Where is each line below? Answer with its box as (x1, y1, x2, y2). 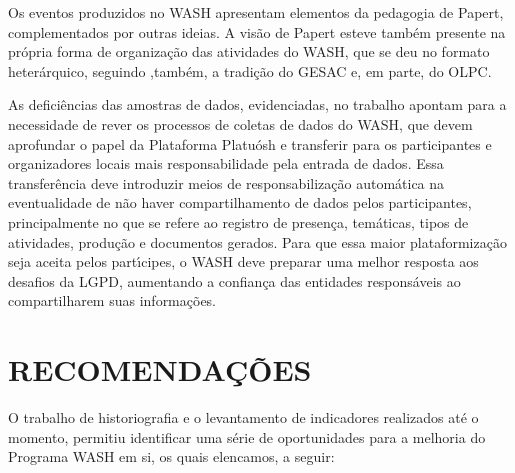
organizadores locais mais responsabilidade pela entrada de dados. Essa (8, 153, 444, 174)
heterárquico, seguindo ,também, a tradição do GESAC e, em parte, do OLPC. (8, 60, 492, 81)
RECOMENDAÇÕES (8, 349, 312, 390)
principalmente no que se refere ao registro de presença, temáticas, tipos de (8, 211, 469, 232)
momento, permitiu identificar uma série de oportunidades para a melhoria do (8, 426, 486, 447)
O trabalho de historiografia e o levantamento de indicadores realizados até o (8, 407, 479, 428)
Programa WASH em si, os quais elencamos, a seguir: (8, 446, 335, 467)
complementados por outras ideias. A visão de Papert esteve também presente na (8, 21, 506, 42)
